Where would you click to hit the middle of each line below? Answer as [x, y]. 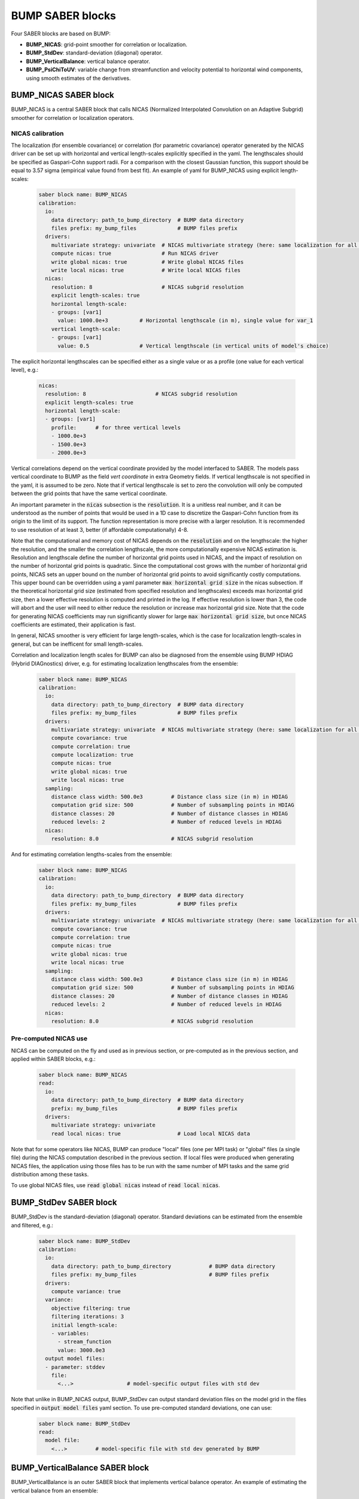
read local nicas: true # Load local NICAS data [151, 1134]
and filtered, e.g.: [32, 1225]
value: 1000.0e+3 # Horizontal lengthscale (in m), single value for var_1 [185, 320]
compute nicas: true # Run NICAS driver [135, 254]
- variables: [70, 1333]
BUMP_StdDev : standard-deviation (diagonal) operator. [94, 53]
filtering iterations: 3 [88, 1317]
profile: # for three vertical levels [116, 428]
